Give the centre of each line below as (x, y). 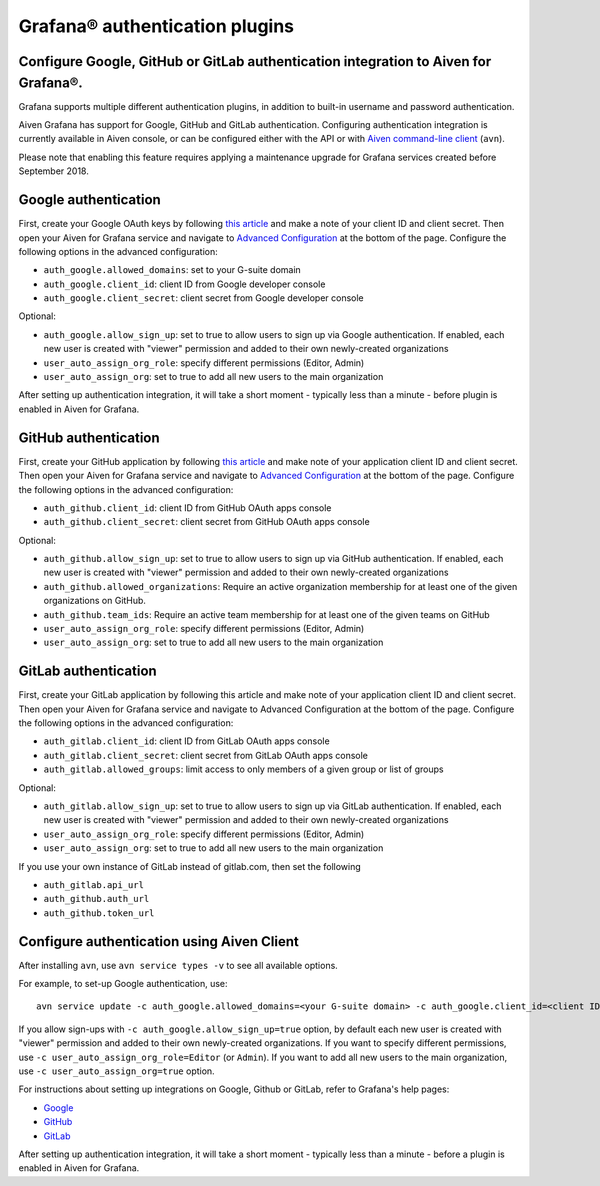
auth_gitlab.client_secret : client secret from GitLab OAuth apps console (206, 755)
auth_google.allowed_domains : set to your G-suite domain (172, 270)
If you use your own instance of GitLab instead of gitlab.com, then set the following (190, 866)
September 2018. (53, 171)
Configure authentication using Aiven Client (158, 941)
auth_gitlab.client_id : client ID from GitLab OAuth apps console (186, 741)
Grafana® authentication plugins (156, 26)
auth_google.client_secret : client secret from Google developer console (203, 298)
